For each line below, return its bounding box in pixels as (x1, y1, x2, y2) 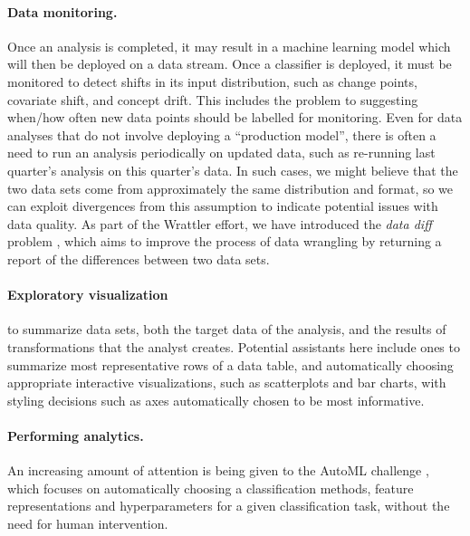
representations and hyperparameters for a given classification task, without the (7, 496, 450, 515)
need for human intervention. (7, 513, 168, 532)
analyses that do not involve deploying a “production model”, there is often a (7, 125, 436, 144)
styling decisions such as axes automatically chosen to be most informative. (7, 390, 425, 409)
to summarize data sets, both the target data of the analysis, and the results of (7, 320, 446, 339)
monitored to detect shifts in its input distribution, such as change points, (7, 72, 417, 91)
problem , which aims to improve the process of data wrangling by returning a (7, 232, 442, 251)
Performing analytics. (7, 426, 144, 445)
